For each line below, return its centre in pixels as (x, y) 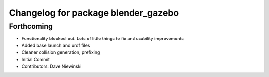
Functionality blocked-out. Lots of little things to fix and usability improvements (103, 38)
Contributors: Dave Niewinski (52, 66)
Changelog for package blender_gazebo (94, 13)
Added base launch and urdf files (56, 45)
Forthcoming (31, 26)
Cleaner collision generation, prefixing (61, 52)
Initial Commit (36, 59)
